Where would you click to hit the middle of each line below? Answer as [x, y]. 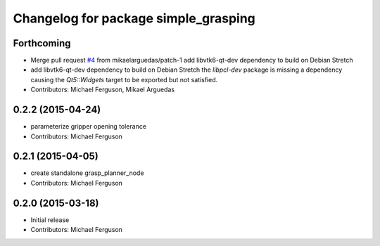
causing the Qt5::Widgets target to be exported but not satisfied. [124, 79]
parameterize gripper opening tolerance [89, 127]
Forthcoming [42, 43]
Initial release [50, 220]
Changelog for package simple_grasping [134, 18]
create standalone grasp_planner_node [87, 173]
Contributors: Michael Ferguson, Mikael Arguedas [103, 90]
